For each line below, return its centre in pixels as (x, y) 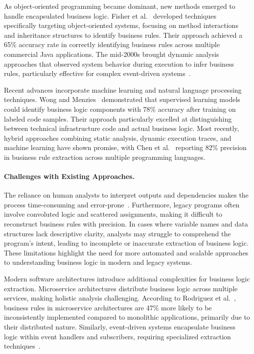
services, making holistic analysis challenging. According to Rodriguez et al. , (120, 298)
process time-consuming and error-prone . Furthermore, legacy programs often (122, 204)
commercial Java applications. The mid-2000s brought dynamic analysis (112, 54)
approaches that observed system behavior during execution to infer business (119, 63)
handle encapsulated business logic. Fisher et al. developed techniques (110, 15)
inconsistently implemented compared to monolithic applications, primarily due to (127, 317)
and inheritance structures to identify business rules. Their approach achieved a (123, 35)
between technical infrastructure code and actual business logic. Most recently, (122, 128)
